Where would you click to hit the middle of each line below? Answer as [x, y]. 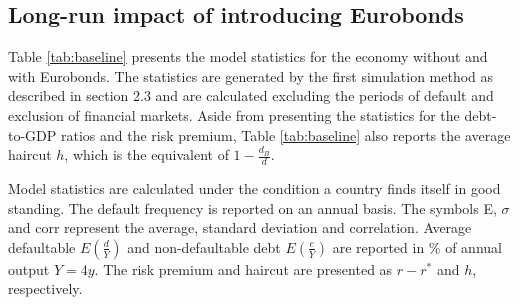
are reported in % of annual [417, 246]
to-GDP [32, 134]
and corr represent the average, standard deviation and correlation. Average [240, 227]
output [29, 268]
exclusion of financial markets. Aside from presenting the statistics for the [234, 114]
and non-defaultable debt [204, 246]
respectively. [45, 288]
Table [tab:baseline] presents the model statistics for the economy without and [248, 56]
